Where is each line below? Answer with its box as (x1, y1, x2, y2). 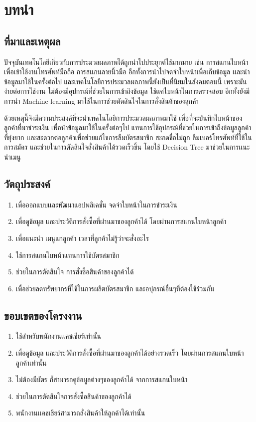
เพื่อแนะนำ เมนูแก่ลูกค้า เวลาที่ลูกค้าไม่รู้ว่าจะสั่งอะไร (15, 232, 149, 243)
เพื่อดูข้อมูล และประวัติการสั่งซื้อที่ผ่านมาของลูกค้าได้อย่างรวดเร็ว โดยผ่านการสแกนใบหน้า (15, 348, 244, 358)
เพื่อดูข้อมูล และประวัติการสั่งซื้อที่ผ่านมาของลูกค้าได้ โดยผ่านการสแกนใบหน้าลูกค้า (15, 216, 227, 226)
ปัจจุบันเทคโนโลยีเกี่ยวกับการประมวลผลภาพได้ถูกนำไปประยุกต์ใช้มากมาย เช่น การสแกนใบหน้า (4, 56, 249, 67)
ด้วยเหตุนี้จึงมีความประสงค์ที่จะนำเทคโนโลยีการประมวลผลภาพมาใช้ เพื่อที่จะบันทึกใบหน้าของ (4, 112, 242, 123)
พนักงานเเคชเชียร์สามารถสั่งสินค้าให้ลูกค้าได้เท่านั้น (15, 408, 145, 418)
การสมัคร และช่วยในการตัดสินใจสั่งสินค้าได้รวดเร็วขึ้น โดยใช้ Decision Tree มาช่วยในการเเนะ (4, 142, 250, 152)
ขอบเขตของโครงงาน (4, 307, 82, 323)
